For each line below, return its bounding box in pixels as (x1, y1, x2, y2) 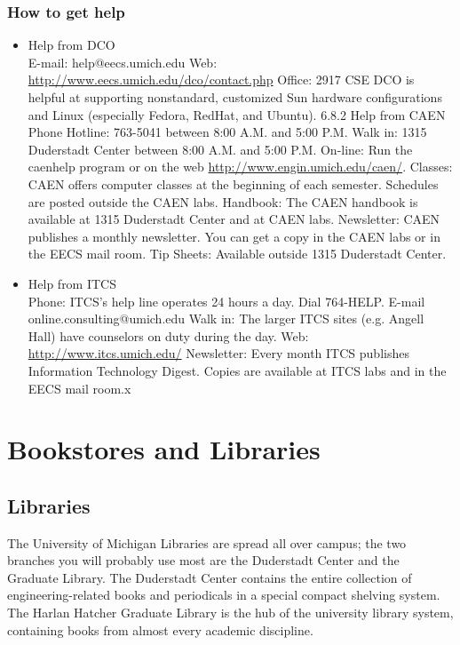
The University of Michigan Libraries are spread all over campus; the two (7, 533, 407, 552)
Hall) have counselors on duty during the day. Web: (28, 326, 309, 345)
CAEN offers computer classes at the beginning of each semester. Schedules (28, 174, 439, 193)
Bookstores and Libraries (7, 431, 321, 467)
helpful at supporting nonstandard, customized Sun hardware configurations (28, 88, 442, 106)
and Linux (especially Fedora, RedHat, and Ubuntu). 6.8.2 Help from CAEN (28, 105, 446, 123)
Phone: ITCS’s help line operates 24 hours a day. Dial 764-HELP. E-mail (28, 291, 425, 310)
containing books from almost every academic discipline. (7, 620, 313, 639)
